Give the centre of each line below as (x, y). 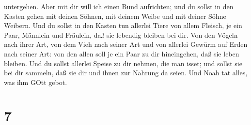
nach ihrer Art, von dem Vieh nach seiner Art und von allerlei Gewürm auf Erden (126, 44)
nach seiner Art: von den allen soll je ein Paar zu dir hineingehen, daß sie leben (122, 53)
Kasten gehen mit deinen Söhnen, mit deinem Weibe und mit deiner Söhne (115, 16)
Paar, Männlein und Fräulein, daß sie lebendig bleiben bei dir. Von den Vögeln (121, 35)
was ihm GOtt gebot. (36, 82)
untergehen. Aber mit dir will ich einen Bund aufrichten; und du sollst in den (119, 6)
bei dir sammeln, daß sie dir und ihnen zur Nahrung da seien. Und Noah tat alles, (126, 73)
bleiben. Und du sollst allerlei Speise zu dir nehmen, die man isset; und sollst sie (123, 63)
